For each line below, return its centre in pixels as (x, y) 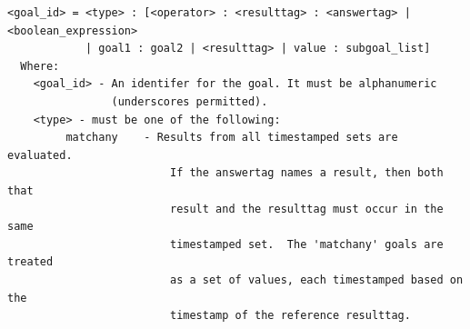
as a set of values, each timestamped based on (316, 279)
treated (30, 262)
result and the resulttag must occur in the (306, 209)
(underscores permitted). (190, 101)
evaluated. (40, 155)
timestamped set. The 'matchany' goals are (306, 244)
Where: (40, 66)
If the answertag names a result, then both (306, 173)
